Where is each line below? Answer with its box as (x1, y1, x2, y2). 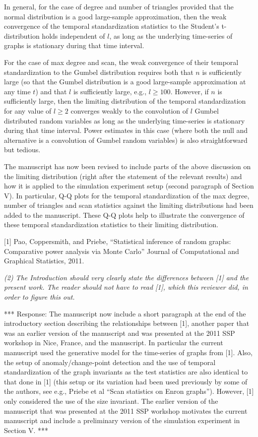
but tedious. (4, 144, 41, 155)
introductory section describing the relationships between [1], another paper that (4, 318, 250, 328)
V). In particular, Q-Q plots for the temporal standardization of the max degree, (4, 190, 250, 200)
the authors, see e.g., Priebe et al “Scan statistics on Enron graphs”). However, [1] (4, 386, 254, 396)
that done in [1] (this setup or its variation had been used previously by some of (4, 376, 248, 386)
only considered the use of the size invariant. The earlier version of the (4, 395, 218, 406)
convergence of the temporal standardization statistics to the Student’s (4, 21, 219, 31)
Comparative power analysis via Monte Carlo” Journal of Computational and (4, 246, 239, 256)
